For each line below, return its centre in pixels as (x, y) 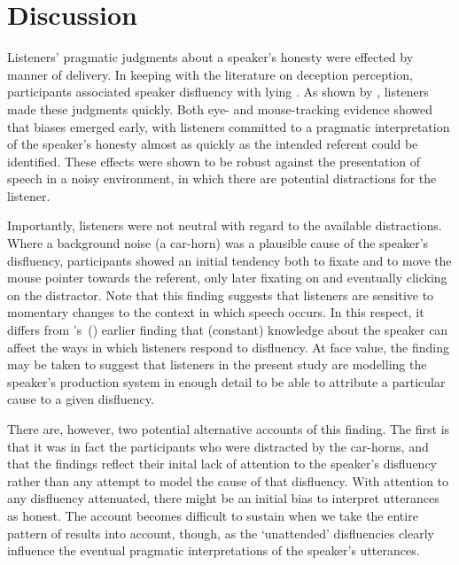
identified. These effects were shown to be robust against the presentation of (214, 161)
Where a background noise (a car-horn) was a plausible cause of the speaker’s (218, 243)
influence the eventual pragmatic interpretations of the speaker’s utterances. (214, 550)
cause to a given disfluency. (81, 399)
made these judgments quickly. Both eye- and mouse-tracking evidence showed (220, 108)
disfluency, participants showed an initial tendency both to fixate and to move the (229, 260)
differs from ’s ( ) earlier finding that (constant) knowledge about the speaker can (228, 330)
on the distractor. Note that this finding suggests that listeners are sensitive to (221, 294)
